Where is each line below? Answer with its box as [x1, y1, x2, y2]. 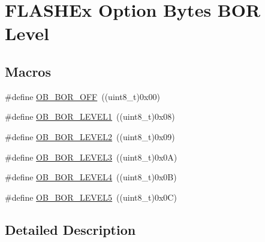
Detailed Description [5, 220, 136, 238]
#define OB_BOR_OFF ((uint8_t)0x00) [5, 90, 160, 102]
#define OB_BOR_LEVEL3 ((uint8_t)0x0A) [5, 150, 177, 163]
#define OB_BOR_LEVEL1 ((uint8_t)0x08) [5, 110, 175, 123]
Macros [5, 62, 51, 80]
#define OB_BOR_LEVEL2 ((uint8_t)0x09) [5, 130, 175, 143]
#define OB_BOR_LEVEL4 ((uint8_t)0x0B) [5, 171, 177, 183]
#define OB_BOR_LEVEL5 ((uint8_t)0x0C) [5, 190, 177, 203]
